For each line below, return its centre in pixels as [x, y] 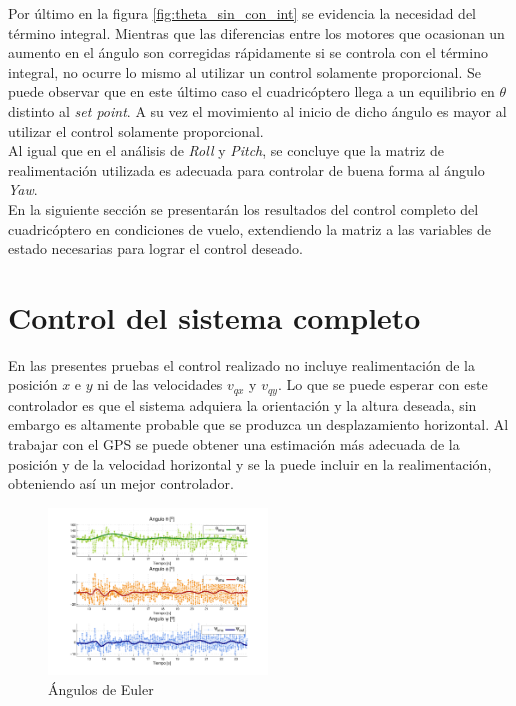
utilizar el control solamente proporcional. [136, 130]
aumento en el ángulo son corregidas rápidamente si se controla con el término [248, 52]
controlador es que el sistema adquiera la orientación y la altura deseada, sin [242, 404]
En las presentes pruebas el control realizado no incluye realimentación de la [241, 364]
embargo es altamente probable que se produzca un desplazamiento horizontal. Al [258, 424]
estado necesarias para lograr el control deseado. [155, 248]
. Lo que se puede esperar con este [382, 384]
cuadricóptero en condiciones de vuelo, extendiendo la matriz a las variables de [249, 228]
